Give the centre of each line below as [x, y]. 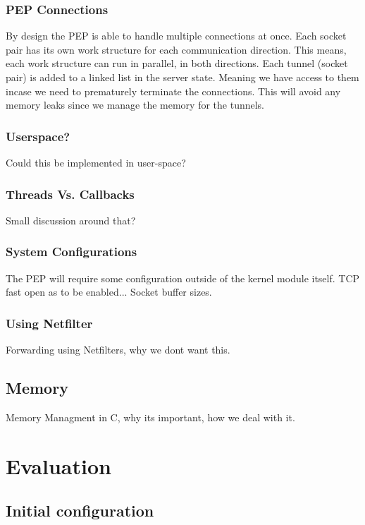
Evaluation [58, 465]
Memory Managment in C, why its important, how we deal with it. [150, 417]
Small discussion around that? [71, 220]
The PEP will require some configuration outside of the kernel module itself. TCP [183, 278]
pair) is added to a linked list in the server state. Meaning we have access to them [182, 77]
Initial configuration [80, 511]
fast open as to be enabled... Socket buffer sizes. [109, 292]
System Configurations [72, 252]
